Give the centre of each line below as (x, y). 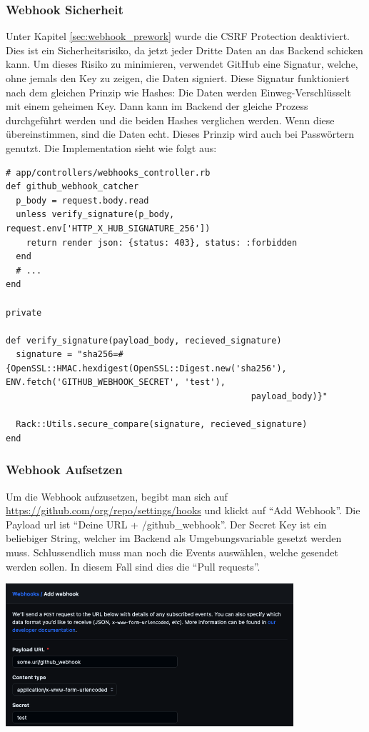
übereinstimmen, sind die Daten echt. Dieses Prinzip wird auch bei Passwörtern (180, 134)
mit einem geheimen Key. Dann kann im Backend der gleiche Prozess (157, 106)
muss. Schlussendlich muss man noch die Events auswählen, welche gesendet (172, 552)
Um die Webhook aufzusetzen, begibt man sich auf (117, 496)
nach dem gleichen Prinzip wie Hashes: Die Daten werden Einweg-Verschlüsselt (178, 92)
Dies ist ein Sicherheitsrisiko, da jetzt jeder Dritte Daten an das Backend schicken (184, 50)
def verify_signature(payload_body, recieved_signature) (144, 340)
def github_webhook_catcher (72, 187)
